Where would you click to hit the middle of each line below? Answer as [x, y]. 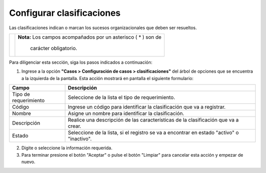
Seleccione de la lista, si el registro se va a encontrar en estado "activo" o [153, 132]
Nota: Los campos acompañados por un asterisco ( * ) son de [90, 37]
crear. [74, 126]
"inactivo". [80, 139]
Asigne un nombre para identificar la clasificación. [126, 114]
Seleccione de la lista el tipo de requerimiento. [121, 97]
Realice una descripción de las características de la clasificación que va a [153, 120]
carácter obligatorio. [54, 48]
